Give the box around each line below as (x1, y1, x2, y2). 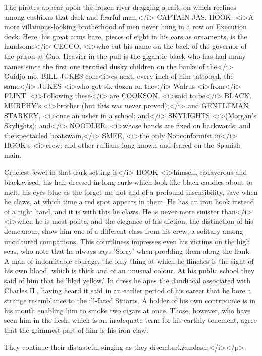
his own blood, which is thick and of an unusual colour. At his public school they (4, 265, 255, 276)
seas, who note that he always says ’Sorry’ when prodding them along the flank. (4, 246, 251, 256)
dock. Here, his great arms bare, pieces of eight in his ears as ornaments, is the (4, 31, 247, 41)
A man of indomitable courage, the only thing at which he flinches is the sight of (4, 255, 254, 266)
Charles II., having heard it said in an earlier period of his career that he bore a (4, 285, 251, 295)
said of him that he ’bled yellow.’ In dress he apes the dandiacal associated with (4, 275, 251, 286)
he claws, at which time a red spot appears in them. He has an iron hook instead (4, 196, 254, 207)
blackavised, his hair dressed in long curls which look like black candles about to (4, 176, 253, 187)
